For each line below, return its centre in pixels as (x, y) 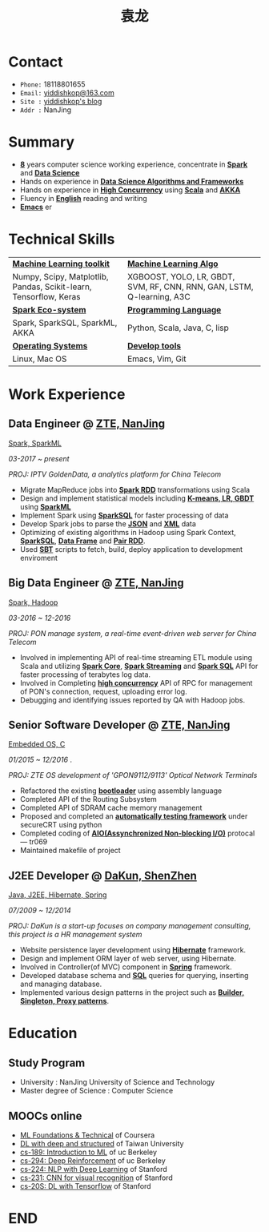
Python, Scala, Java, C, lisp (178, 328)
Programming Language (174, 309)
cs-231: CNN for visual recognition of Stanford (96, 1178)
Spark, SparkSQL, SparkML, (65, 323)
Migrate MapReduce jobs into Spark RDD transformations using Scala (135, 489)
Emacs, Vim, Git (157, 359)
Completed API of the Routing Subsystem (88, 799)
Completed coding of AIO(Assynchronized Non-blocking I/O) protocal (137, 833)
